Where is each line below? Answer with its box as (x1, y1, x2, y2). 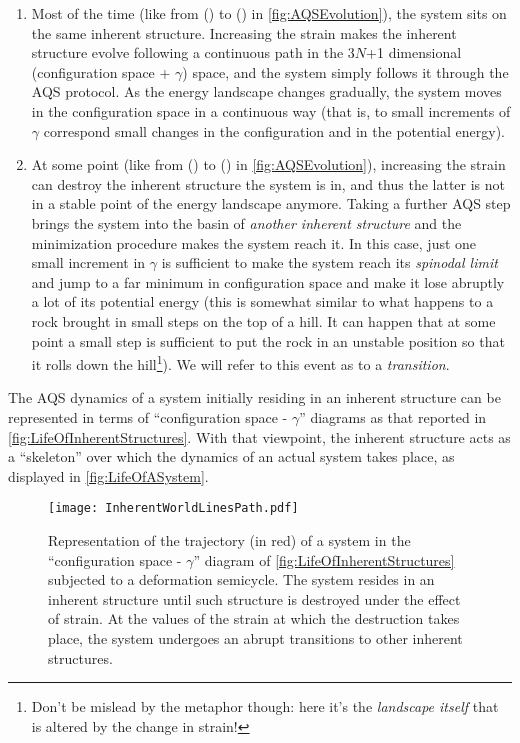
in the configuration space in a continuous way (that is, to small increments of (31, 100, 511, 121)
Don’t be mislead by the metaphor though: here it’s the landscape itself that (31, 696, 499, 717)
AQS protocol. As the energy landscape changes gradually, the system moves (31, 81, 502, 102)
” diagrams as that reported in (299, 406, 487, 427)
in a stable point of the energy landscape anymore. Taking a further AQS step (31, 193, 511, 214)
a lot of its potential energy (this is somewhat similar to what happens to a (31, 291, 494, 312)
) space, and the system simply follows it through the (182, 61, 509, 82)
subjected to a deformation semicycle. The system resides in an (48, 569, 435, 590)
